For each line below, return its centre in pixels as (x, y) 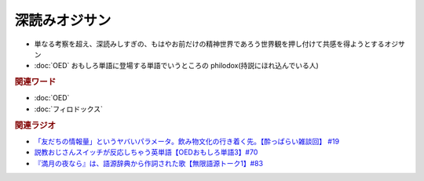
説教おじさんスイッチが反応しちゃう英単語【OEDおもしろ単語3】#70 (146, 152)
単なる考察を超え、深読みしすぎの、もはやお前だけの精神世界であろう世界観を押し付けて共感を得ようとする (209, 44)
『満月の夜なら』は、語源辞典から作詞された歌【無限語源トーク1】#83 (148, 163)
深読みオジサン (63, 20)
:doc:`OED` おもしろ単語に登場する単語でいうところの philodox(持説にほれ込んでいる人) (176, 66)
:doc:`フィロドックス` (69, 109)
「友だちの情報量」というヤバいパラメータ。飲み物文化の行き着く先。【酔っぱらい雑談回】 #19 (187, 141)
